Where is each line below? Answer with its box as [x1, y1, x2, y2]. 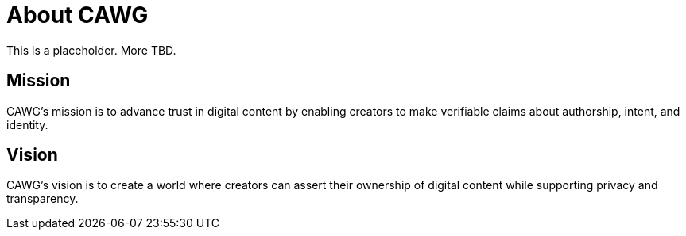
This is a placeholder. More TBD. [6, 43, 176, 57]
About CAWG [6, 2, 149, 29]
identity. [6, 117, 48, 131]
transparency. [6, 192, 79, 206]
